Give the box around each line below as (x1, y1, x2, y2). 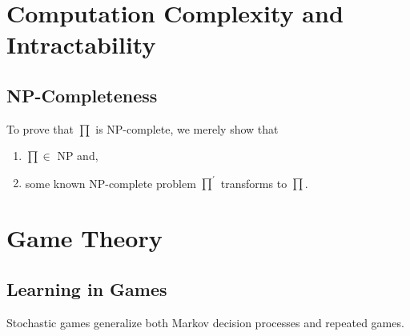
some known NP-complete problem (25, 174, 196, 191)
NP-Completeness (6, 82, 158, 107)
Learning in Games (6, 276, 167, 301)
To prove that (6, 120, 74, 137)
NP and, (57, 147, 98, 164)
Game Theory (6, 222, 163, 254)
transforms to (220, 174, 287, 191)
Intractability (6, 28, 156, 61)
